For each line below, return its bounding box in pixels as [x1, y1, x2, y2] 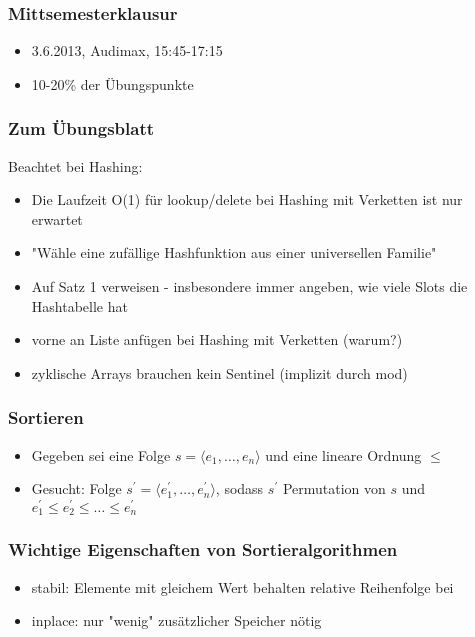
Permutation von [282, 478, 386, 499]
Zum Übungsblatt [8, 116, 155, 141]
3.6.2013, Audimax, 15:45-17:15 [31, 40, 223, 61]
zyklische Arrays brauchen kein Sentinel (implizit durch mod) [31, 362, 408, 383]
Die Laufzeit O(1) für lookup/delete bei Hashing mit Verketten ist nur [31, 189, 463, 210]
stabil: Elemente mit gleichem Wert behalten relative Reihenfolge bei [31, 576, 454, 597]
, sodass [215, 478, 264, 499]
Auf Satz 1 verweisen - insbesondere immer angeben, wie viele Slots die [31, 276, 468, 296]
